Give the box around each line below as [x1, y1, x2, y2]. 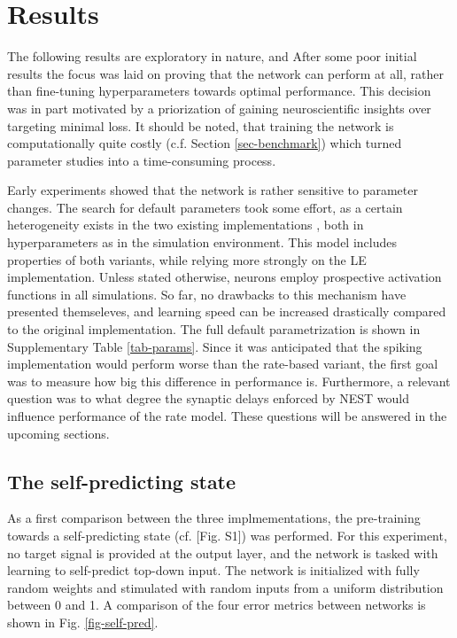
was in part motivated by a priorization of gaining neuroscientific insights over [7, 98, 431, 117]
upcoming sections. [7, 424, 110, 442]
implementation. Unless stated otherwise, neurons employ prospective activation [7, 268, 442, 286]
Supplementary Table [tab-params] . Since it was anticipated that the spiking [7, 337, 422, 355]
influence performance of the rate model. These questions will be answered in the [7, 407, 447, 424]
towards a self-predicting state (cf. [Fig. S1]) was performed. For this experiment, [7, 525, 447, 544]
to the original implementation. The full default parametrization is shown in [7, 320, 421, 338]
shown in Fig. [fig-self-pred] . [7, 612, 159, 631]
